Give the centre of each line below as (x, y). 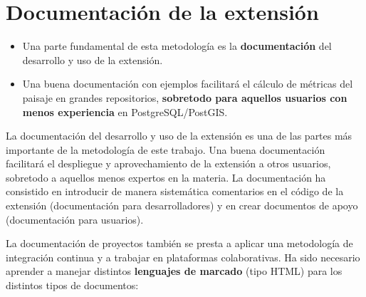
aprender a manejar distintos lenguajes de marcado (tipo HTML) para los (174, 271)
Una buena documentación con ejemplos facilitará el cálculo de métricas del (188, 84)
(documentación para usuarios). (75, 219)
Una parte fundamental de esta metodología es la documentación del (177, 46)
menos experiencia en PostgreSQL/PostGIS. (125, 111)
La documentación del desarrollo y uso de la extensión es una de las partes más (179, 136)
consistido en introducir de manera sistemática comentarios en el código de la (175, 191)
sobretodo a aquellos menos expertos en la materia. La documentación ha (166, 177)
